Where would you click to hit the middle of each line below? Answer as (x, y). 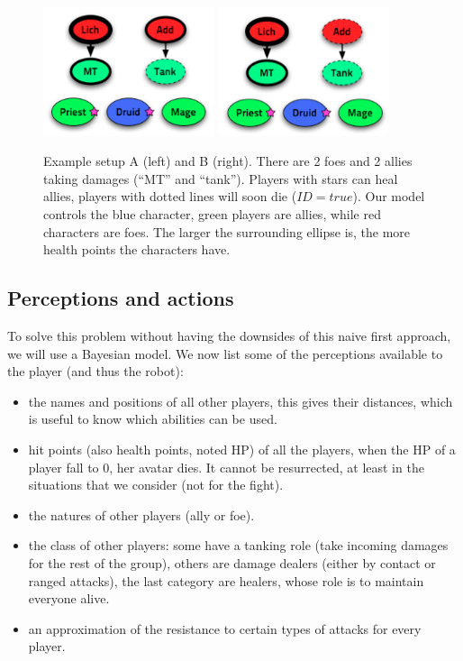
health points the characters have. (137, 249)
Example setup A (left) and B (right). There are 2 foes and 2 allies (228, 161)
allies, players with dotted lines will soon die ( (170, 196)
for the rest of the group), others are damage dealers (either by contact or (232, 562)
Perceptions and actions (121, 298)
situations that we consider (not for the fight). (156, 485)
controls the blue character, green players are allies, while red (212, 214)
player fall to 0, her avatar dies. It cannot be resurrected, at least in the (226, 467)
